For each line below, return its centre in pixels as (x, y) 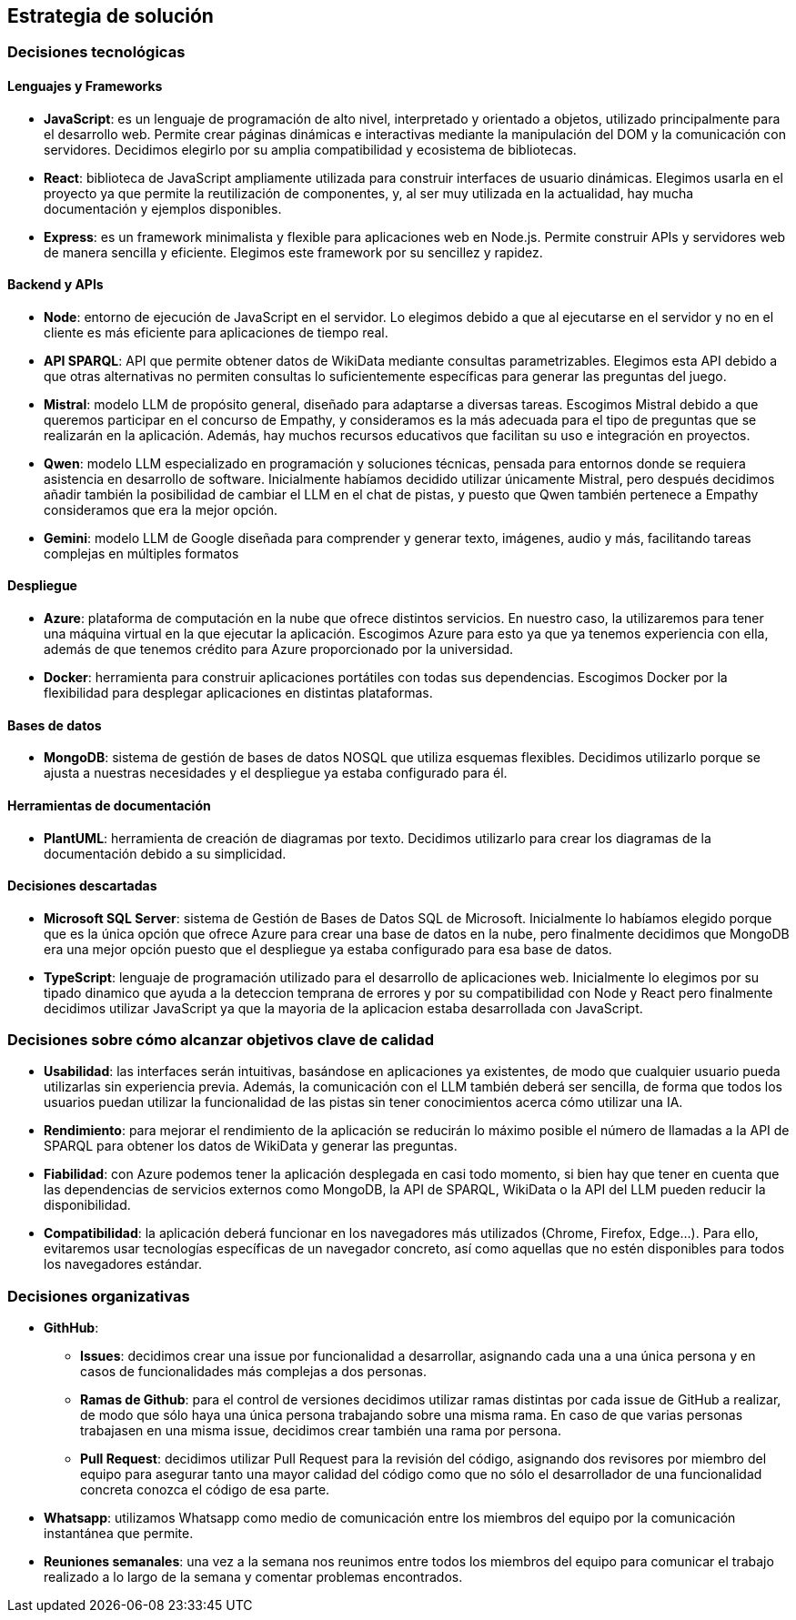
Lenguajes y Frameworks (85, 86)
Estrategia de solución (111, 16)
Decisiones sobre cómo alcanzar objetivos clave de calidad (221, 1040)
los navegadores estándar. (123, 1264)
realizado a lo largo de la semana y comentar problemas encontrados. (253, 1577)
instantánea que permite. (119, 1534)
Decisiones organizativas (99, 1296)
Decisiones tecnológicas (96, 52)
